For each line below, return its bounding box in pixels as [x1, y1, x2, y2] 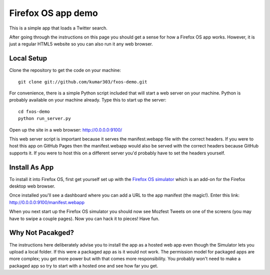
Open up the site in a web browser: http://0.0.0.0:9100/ [9, 126, 122, 132]
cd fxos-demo [18, 108, 50, 114]
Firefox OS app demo [9, 7, 98, 18]
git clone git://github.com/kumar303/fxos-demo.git [18, 79, 147, 84]
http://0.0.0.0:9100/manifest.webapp [9, 199, 85, 205]
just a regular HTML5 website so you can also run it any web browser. [9, 41, 153, 47]
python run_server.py [18, 115, 71, 121]
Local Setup [9, 54, 47, 62]
